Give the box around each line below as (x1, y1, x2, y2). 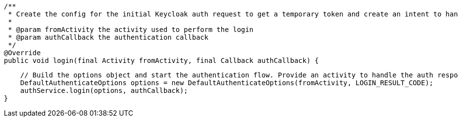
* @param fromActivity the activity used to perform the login (8, 26, 254, 33)
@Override (4, 49, 41, 57)
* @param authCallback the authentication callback (8, 33, 209, 41)
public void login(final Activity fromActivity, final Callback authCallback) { (4, 57, 319, 64)
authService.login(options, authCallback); (20, 87, 188, 94)
